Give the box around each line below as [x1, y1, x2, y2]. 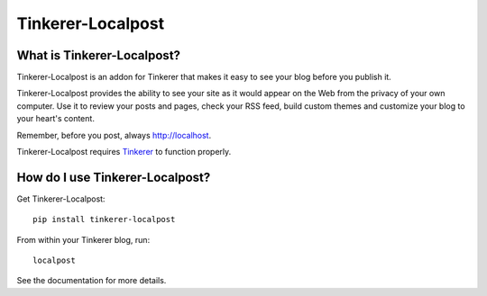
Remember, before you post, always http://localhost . [16, 130, 212, 140]
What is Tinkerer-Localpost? [16, 48, 180, 63]
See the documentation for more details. [16, 275, 167, 286]
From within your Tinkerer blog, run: [16, 234, 151, 245]
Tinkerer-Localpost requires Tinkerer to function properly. [16, 147, 232, 157]
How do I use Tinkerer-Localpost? [16, 169, 211, 184]
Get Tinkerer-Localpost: [16, 193, 106, 204]
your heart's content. [16, 113, 95, 124]
